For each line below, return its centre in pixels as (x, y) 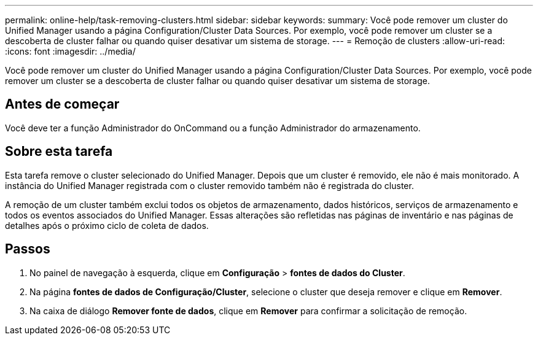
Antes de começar (62, 104)
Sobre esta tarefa (59, 152)
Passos (28, 249)
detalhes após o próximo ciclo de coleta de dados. (107, 225)
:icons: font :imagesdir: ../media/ (70, 51)
